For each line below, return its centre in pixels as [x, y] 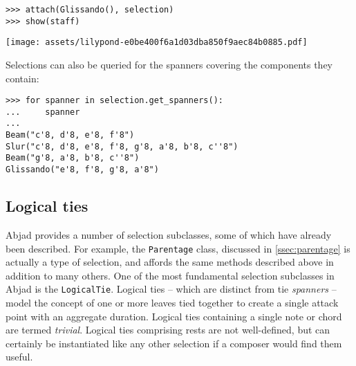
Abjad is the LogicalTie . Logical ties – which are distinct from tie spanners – [171, 289]
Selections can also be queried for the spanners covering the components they [169, 64]
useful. [19, 357]
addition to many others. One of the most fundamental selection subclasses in [170, 275]
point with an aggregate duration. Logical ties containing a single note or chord [174, 316]
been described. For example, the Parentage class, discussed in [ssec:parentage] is [178, 248]
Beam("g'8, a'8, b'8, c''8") [73, 158]
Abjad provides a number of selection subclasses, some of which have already [169, 234]
